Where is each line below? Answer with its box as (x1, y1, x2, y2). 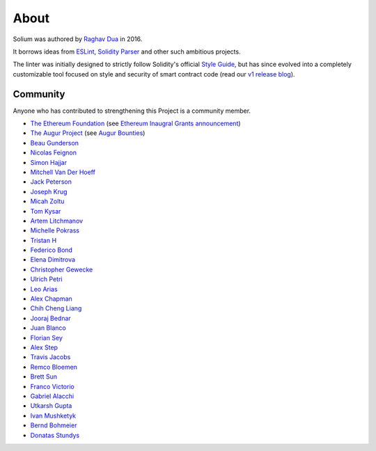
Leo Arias (30, 285, 58, 293)
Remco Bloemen (30, 363, 78, 371)
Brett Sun (30, 372, 57, 381)
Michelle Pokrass (30, 226, 80, 235)
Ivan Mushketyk (30, 411, 77, 420)
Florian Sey (30, 333, 63, 342)
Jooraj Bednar (30, 314, 71, 322)
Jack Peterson (30, 177, 72, 186)
